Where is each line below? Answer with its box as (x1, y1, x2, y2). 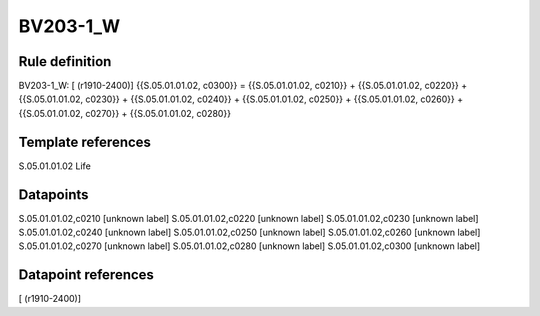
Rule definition (18, 53, 112, 70)
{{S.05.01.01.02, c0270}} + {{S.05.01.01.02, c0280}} (18, 107, 232, 119)
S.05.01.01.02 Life (18, 160, 92, 172)
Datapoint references (18, 266, 155, 284)
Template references (18, 133, 152, 150)
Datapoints (18, 186, 89, 203)
